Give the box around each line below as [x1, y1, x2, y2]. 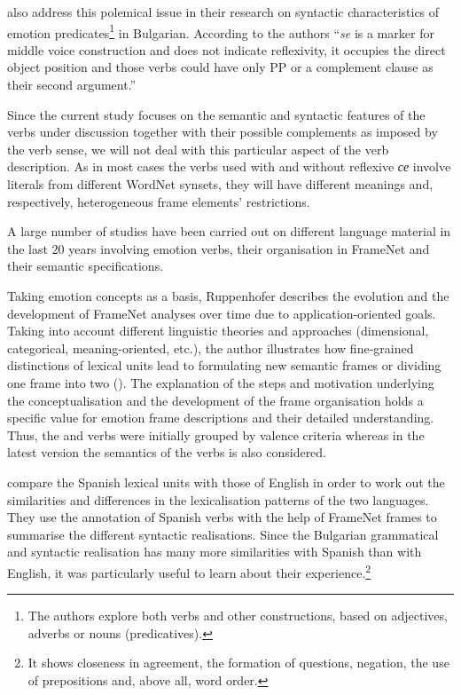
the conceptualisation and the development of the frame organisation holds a [7, 391, 424, 409]
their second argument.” [7, 75, 137, 94]
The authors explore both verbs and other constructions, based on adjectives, [27, 606, 448, 625]
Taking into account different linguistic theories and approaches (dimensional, [7, 321, 429, 340]
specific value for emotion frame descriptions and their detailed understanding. [7, 408, 434, 427]
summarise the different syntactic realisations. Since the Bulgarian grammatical [7, 525, 439, 543]
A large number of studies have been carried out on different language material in [7, 222, 451, 241]
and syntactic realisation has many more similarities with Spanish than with [7, 542, 422, 561]
